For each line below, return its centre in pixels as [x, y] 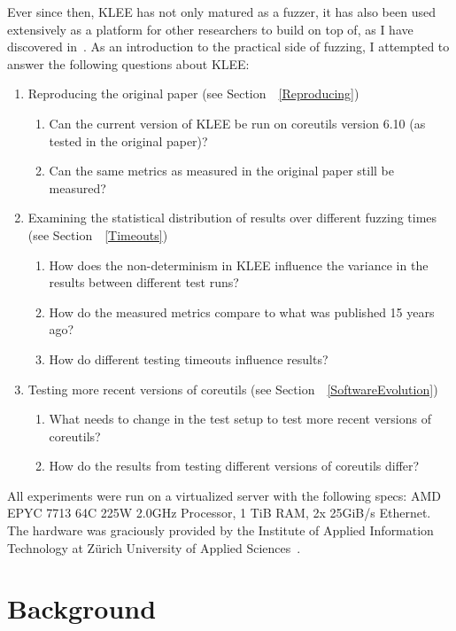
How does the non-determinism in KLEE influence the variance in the [239, 265]
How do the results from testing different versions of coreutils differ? [234, 466]
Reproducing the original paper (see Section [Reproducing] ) [193, 93]
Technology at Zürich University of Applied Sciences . [154, 547]
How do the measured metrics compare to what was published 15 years [242, 312]
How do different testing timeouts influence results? [189, 358]
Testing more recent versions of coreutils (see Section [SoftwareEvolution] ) [233, 389]
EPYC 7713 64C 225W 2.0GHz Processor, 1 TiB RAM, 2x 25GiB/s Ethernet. [219, 513]
